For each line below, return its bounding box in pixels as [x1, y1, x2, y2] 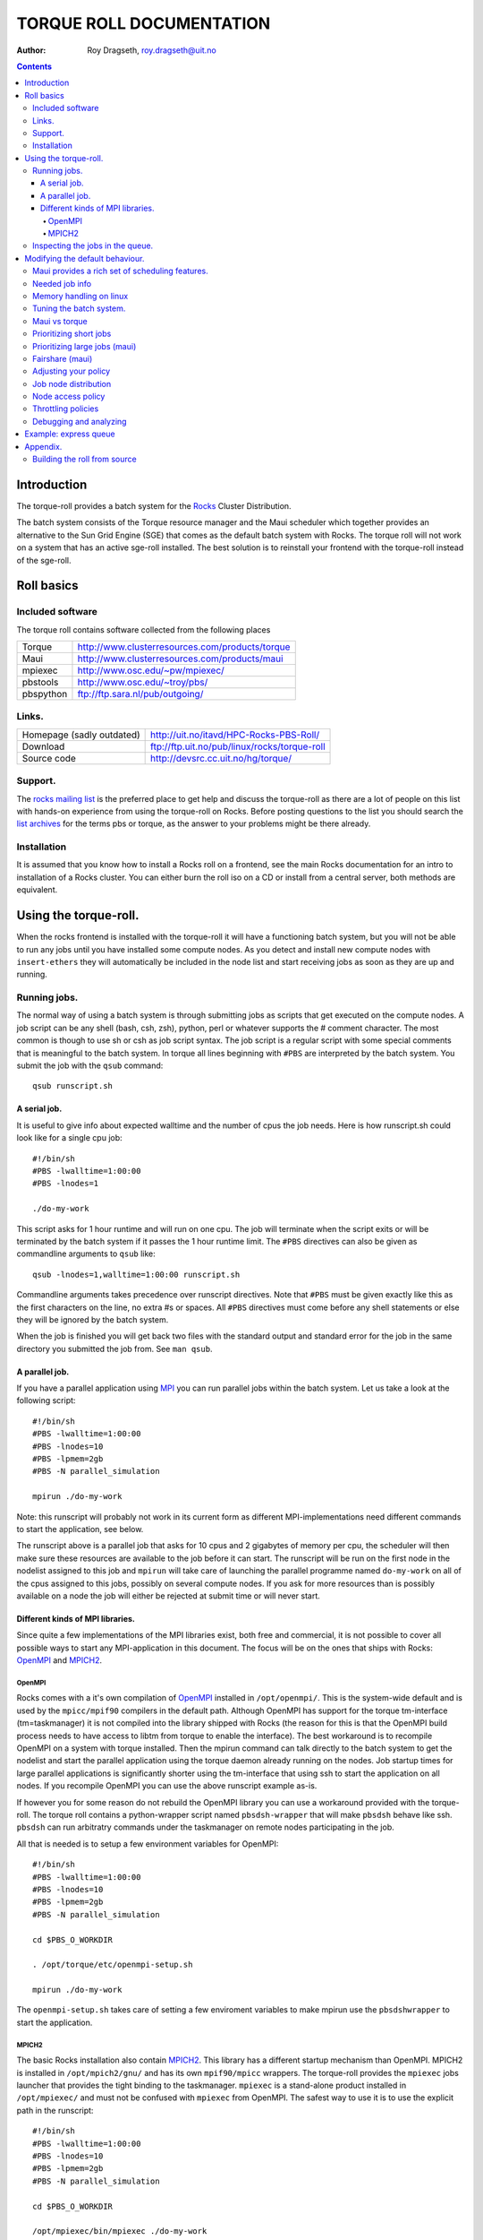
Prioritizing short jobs [32, 328, 112, 340]
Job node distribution [32, 378, 112, 389]
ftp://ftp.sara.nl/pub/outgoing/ [77, 688, 204, 701]
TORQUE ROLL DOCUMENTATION [16, 13, 271, 33]
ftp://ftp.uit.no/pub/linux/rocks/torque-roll [150, 740, 326, 753]
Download [21, 740, 65, 753]
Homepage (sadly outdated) [21, 728, 140, 741]
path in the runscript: [16, 2105, 94, 2115]
